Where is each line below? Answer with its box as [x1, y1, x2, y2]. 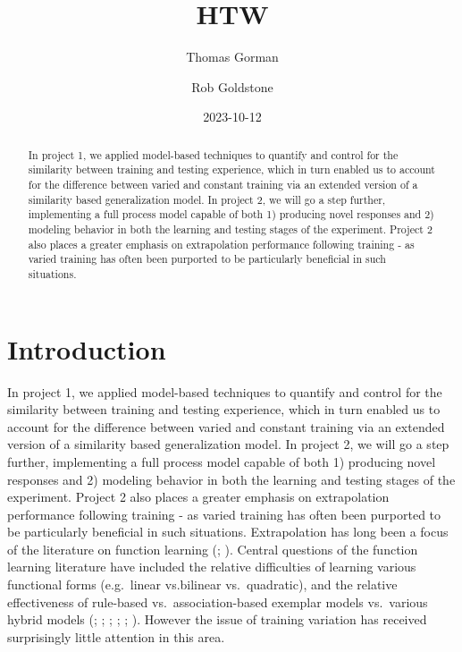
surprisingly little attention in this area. [7, 627, 225, 646]
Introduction [7, 330, 166, 367]
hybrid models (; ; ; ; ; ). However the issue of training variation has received [7, 610, 427, 629]
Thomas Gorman [186, 47, 279, 66]
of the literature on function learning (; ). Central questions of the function [7, 539, 418, 558]
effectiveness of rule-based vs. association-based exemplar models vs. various [7, 592, 428, 611]
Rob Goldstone [191, 77, 273, 96]
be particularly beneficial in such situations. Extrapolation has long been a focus [7, 522, 449, 541]
